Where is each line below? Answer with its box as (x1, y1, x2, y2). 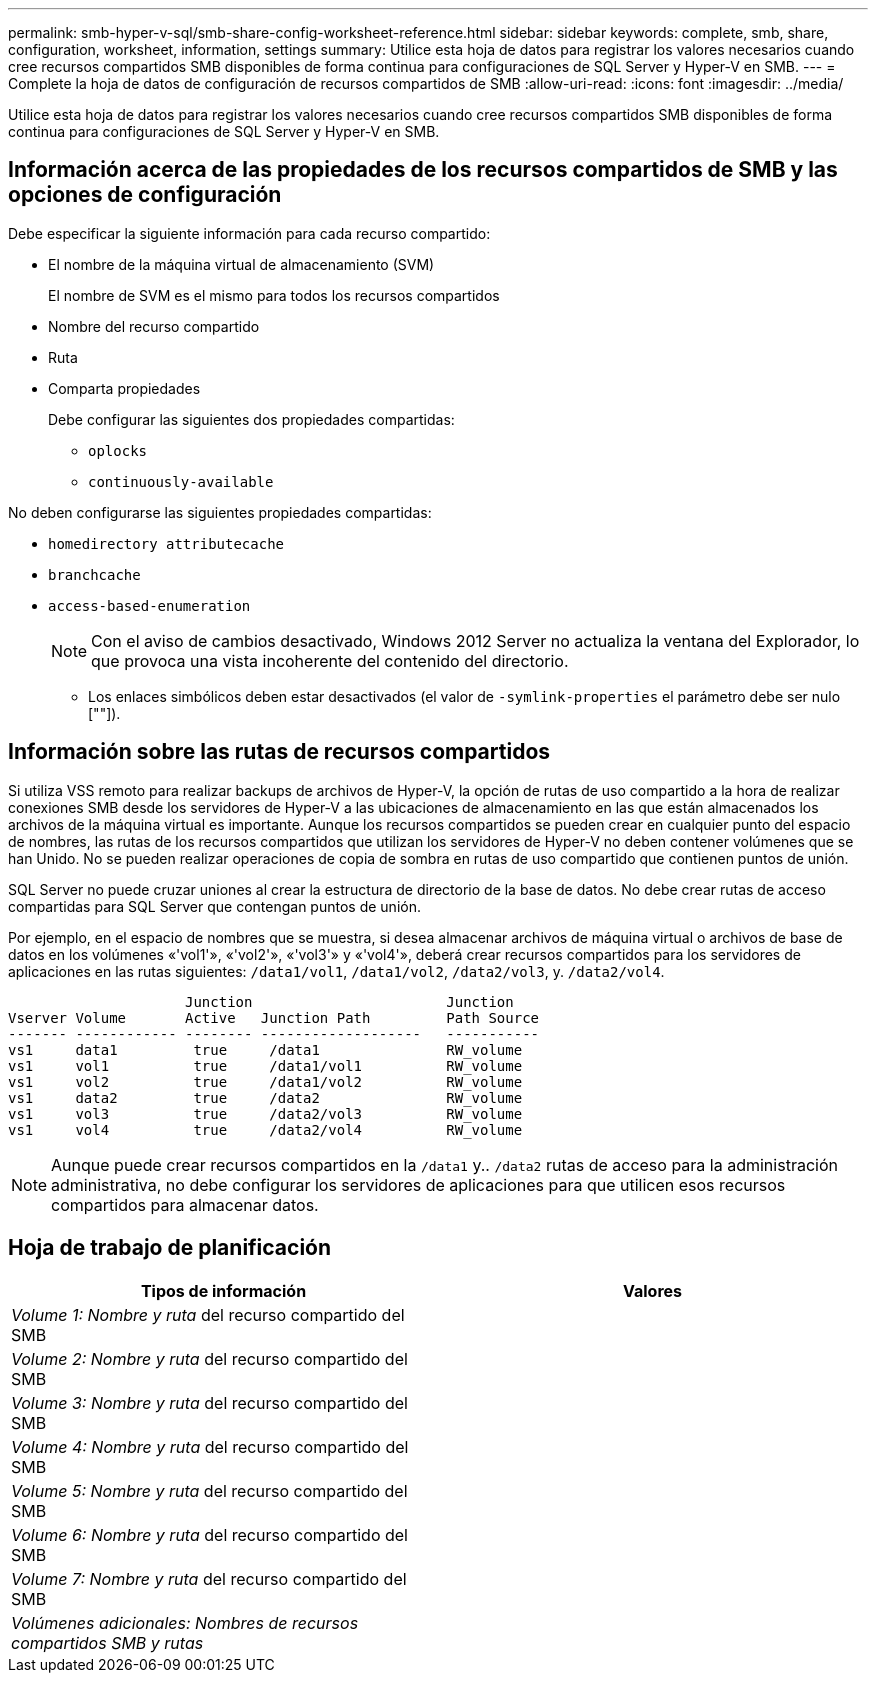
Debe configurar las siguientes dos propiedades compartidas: (48, 410, 455, 428)
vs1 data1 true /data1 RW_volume (8, 1041, 523, 1058)
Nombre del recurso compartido (48, 317, 260, 335)
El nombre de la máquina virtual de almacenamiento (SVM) (48, 255, 435, 273)
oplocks (88, 442, 148, 459)
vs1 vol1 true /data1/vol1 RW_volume (8, 1057, 523, 1074)
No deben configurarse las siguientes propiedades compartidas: (8, 503, 432, 521)
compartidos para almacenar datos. (51, 1194, 319, 1215)
